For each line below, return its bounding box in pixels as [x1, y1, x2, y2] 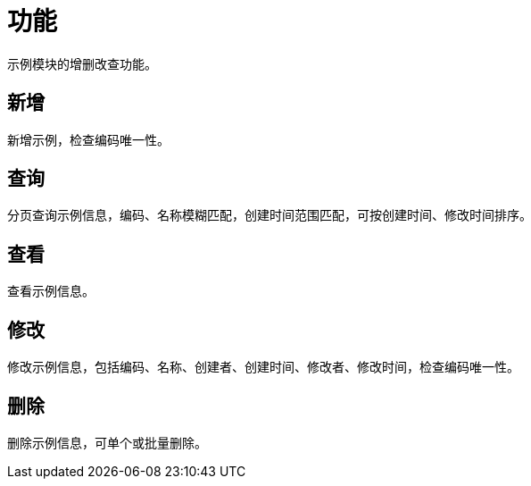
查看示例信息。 [7, 283, 95, 299]
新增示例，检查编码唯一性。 [7, 131, 170, 147]
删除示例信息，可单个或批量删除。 [7, 434, 207, 450]
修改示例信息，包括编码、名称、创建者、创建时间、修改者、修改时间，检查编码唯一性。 [7, 359, 519, 375]
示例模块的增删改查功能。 [7, 55, 157, 71]
